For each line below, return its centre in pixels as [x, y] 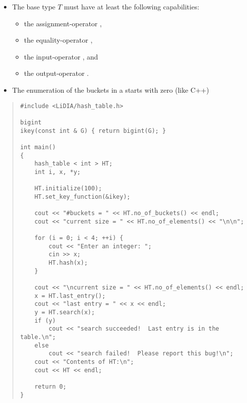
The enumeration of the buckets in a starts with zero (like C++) [111, 89]
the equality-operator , [58, 40]
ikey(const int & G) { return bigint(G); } [93, 131]
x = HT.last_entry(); [70, 296]
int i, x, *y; [58, 172]
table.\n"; [38, 337]
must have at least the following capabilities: [132, 6]
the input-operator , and [61, 56]
